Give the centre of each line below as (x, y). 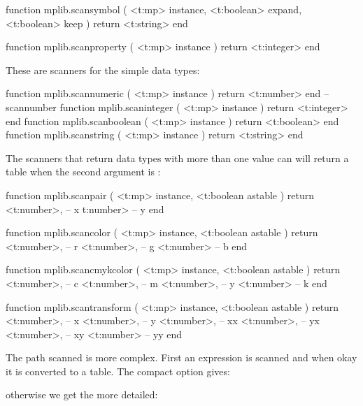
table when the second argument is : (83, 172)
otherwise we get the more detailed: (82, 394)
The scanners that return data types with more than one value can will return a (177, 158)
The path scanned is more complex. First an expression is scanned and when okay (181, 357)
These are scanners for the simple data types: (103, 70)
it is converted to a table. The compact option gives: (118, 371)
